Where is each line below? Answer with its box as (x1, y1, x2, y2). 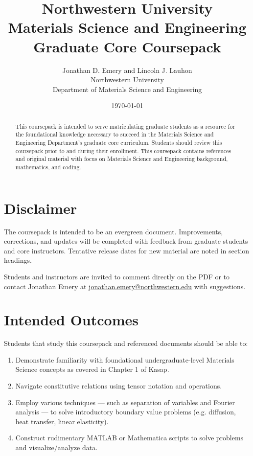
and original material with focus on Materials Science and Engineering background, (15, 155, 228, 163)
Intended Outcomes (4, 310, 138, 330)
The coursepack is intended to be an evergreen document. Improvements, (4, 226, 223, 236)
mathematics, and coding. (15, 162, 81, 171)
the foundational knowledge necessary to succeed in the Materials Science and (15, 130, 214, 138)
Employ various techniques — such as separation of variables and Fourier (15, 397, 235, 407)
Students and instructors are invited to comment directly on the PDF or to (4, 271, 230, 281)
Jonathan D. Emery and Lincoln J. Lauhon (62, 65, 192, 75)
